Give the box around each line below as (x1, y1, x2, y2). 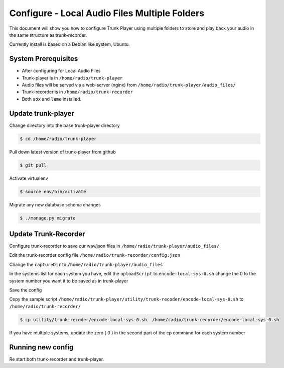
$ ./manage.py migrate (20, 215, 76, 221)
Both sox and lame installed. (22, 96, 82, 102)
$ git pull (20, 162, 47, 168)
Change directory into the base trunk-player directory (9, 122, 120, 128)
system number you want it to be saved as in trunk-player (9, 277, 128, 284)
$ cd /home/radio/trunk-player (20, 136, 97, 141)
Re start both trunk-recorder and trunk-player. (9, 356, 104, 362)
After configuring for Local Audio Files (22, 68, 101, 74)
